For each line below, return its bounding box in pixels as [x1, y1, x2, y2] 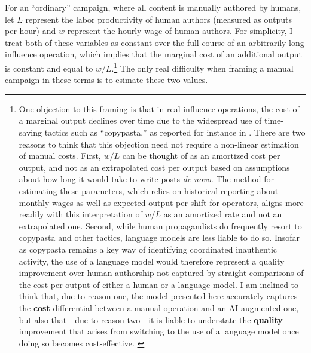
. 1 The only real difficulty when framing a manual [111, 60, 294, 74]
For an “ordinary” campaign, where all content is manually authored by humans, [5, 1, 301, 13]
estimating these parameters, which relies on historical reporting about [19, 184, 279, 197]
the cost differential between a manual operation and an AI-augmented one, [19, 301, 299, 314]
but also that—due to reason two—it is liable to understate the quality [19, 313, 283, 326]
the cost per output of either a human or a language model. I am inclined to [19, 278, 299, 290]
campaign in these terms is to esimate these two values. [5, 73, 208, 86]
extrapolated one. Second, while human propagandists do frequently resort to [19, 219, 302, 232]
